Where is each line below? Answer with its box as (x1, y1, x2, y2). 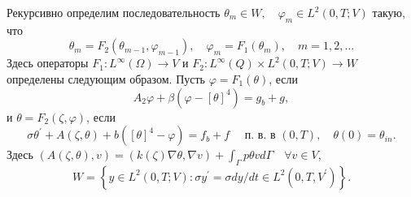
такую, (372, 4, 405, 20)
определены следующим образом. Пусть (7, 70, 205, 87)
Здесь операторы (7, 54, 89, 71)
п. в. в (244, 130, 276, 142)
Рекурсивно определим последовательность (7, 4, 221, 20)
